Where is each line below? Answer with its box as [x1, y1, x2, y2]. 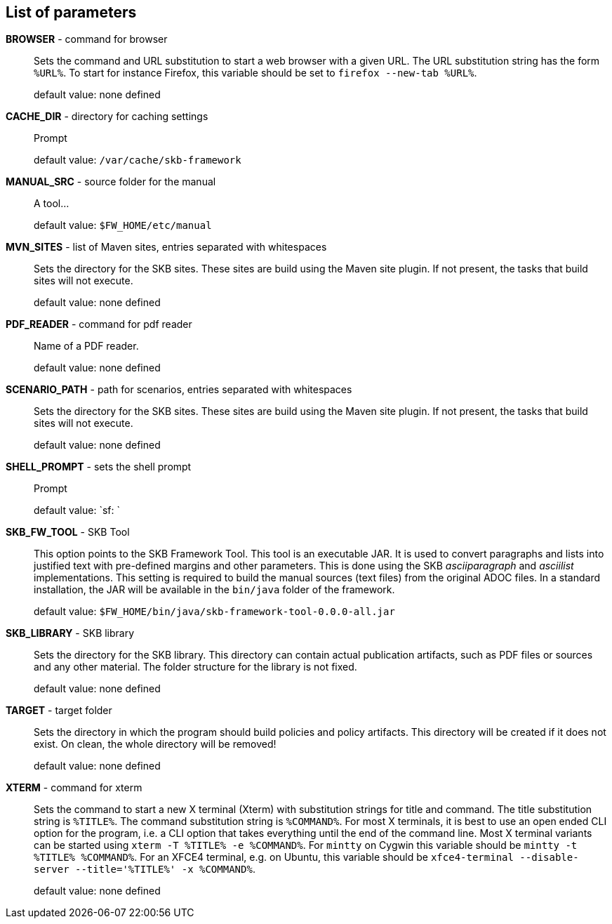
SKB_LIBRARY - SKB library [6, 627, 135, 640]
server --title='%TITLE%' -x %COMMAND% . [34, 863, 255, 876]
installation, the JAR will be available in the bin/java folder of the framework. [34, 583, 395, 596]
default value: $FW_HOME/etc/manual [34, 219, 212, 232]
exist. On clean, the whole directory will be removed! [34, 738, 277, 751]
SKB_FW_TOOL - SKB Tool [6, 526, 130, 539]
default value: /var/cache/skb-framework [34, 154, 241, 166]
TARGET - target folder [6, 704, 112, 717]
